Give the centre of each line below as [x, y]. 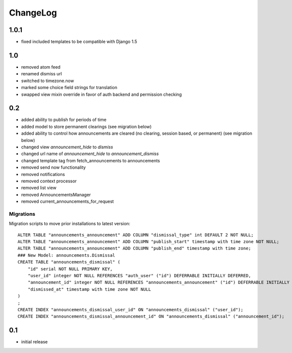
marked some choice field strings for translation [69, 88]
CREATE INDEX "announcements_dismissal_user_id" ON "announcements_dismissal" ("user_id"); [130, 309]
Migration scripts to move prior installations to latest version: [70, 224]
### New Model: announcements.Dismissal [66, 255]
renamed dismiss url [42, 74]
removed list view [39, 188]
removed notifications [43, 174]
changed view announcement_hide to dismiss [67, 147]
